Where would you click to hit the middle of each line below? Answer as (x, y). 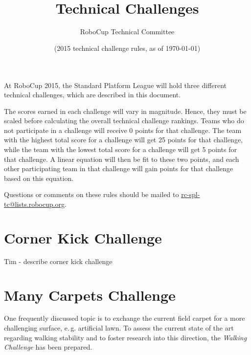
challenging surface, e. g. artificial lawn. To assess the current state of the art (119, 328)
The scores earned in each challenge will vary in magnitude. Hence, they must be (125, 111)
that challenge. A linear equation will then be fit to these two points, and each (122, 159)
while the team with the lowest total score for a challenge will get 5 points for (120, 149)
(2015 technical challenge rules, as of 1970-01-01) (127, 48)
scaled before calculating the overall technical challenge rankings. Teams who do (124, 121)
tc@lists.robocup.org (34, 204)
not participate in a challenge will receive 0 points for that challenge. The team (123, 130)
